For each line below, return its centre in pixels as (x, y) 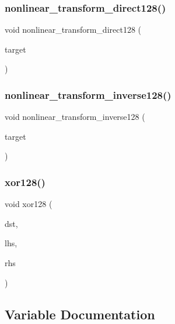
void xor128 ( (29, 204)
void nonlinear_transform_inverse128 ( (75, 117)
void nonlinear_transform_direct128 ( (73, 30)
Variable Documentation (80, 314)
